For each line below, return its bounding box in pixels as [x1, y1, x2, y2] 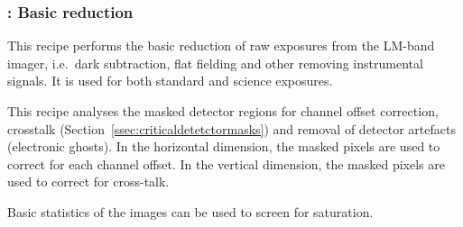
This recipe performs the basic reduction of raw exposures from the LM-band [7, 36, 435, 55]
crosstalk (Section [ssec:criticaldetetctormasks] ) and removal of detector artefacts [7, 119, 456, 138]
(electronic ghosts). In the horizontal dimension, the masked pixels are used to [7, 137, 440, 156]
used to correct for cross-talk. [7, 172, 170, 191]
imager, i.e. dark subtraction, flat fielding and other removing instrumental [7, 53, 423, 72]
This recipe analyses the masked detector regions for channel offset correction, [7, 102, 439, 120]
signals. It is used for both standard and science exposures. [7, 71, 333, 90]
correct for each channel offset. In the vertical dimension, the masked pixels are [7, 154, 446, 173]
